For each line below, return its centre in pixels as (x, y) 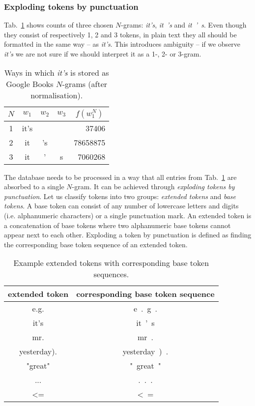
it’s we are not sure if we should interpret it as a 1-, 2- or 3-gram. (103, 54)
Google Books (30, 84)
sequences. (111, 274)
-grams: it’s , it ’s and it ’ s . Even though (184, 25)
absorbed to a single (34, 187)
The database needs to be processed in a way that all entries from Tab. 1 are (120, 177)
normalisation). (57, 95)
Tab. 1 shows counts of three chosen (59, 25)
